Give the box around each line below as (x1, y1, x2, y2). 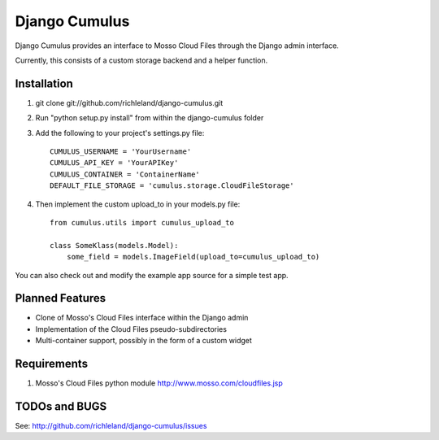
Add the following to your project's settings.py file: (35, 128, 205, 137)
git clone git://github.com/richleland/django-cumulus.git (35, 98, 224, 107)
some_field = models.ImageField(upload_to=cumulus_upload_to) (66, 252, 320, 262)
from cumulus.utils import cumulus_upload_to (50, 218, 235, 227)
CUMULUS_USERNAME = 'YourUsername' (50, 147, 192, 156)
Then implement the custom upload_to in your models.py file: (35, 199, 241, 209)
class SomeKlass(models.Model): (50, 241, 179, 250)
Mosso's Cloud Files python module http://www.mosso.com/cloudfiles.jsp (35, 378, 284, 388)
